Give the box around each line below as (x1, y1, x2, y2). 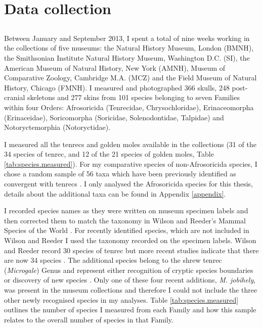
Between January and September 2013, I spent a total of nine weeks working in (4, 32, 250, 43)
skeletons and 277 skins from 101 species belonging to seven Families (27, 92, 240, 103)
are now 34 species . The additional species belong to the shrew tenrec (4, 255, 222, 265)
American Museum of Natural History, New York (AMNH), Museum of (4, 62, 226, 73)
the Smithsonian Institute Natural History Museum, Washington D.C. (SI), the (4, 52, 250, 63)
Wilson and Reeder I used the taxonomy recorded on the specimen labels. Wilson (4, 235, 256, 246)
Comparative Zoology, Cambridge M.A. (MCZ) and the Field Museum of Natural (4, 72, 257, 83)
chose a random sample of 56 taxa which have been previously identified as (4, 168, 236, 179)
